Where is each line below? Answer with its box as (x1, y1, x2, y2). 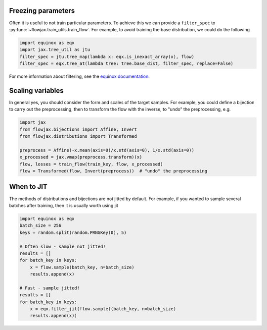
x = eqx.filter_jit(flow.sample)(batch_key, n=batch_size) (30, 306, 177, 312)
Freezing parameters (9, 6, 75, 15)
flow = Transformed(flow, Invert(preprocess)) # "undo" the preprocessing (19, 168, 208, 174)
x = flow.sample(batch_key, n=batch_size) (30, 264, 134, 270)
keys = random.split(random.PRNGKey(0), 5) (19, 229, 127, 235)
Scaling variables (9, 86, 64, 95)
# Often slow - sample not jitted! (19, 243, 106, 249)
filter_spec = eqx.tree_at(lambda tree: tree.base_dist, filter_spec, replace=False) (19, 61, 233, 66)
